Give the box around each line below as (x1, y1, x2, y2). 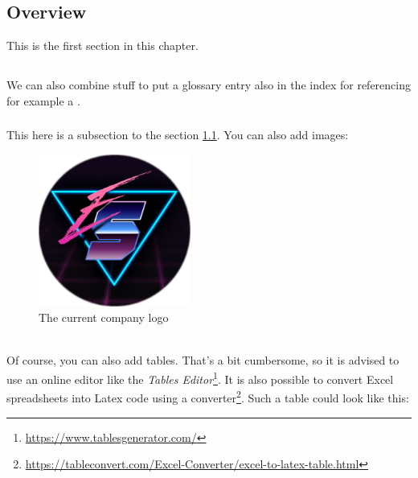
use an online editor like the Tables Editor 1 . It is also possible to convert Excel (6, 369, 394, 387)
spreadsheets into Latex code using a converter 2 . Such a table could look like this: (6, 387, 409, 406)
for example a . (6, 92, 80, 109)
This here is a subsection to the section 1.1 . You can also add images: (6, 126, 349, 143)
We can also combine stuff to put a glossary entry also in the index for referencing (6, 76, 412, 93)
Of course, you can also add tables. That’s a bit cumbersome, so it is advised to (6, 352, 400, 369)
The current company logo (39, 309, 169, 326)
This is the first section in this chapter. (6, 37, 199, 53)
